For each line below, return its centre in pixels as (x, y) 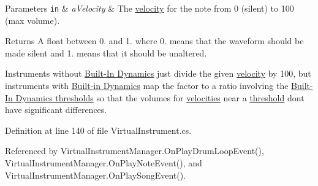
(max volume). (32, 20)
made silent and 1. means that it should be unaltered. (106, 52)
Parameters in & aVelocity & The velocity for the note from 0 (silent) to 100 (150, 8)
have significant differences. (56, 110)
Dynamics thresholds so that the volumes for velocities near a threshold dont (160, 97)
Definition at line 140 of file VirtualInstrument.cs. (98, 130)
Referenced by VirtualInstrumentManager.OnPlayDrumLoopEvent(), (134, 151)
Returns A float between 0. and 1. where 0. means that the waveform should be (154, 41)
